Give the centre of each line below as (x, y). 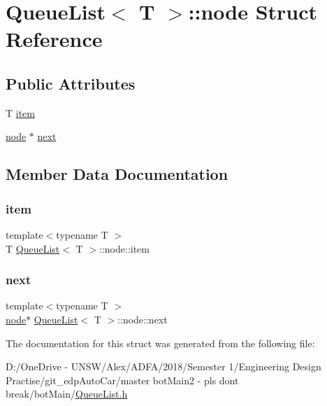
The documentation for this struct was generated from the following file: (160, 343)
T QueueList (33, 248)
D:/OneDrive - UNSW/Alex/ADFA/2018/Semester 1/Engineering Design (163, 366)
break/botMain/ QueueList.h (67, 394)
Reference (54, 39)
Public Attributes (71, 83)
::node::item (124, 248)
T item (20, 112)
